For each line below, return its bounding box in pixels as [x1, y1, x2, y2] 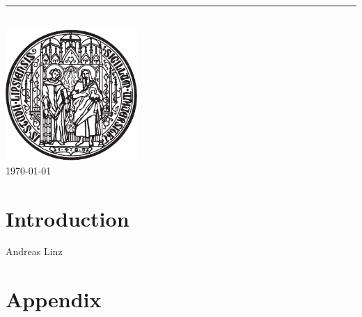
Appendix [6, 285, 102, 314]
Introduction [6, 204, 129, 232]
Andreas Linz [6, 244, 63, 259]
